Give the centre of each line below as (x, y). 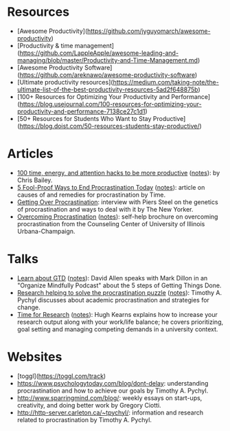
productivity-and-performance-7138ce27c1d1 (81, 111)
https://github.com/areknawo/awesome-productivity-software (107, 75)
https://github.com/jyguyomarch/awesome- (149, 31)
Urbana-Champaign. (46, 231)
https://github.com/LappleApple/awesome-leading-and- (99, 53)
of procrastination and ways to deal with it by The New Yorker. (105, 209)
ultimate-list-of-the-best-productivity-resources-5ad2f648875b (107, 89)
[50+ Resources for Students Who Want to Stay (84, 118)
